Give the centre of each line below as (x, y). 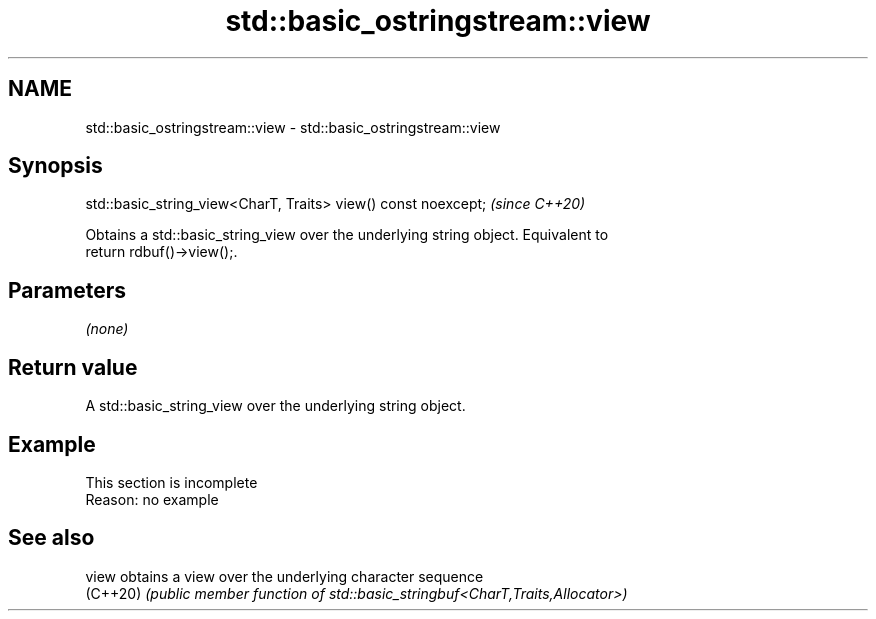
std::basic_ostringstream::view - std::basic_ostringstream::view (293, 127)
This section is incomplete (171, 482)
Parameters (67, 290)
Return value (73, 367)
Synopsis (55, 166)
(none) (107, 329)
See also (51, 538)
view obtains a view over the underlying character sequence (284, 576)
